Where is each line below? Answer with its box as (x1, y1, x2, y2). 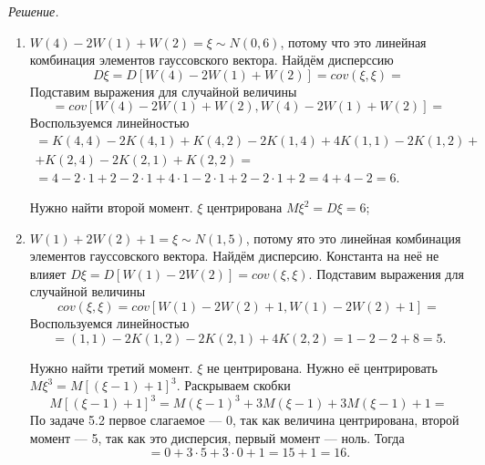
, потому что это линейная (280, 32, 427, 51)
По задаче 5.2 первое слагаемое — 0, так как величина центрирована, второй (29, 410, 459, 429)
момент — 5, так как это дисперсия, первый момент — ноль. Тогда (29, 428, 405, 447)
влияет (29, 263, 67, 283)
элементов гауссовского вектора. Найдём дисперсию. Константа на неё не (29, 246, 439, 265)
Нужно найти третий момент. (29, 357, 193, 377)
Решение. (8, 2, 59, 20)
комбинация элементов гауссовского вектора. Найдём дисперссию (29, 50, 394, 69)
